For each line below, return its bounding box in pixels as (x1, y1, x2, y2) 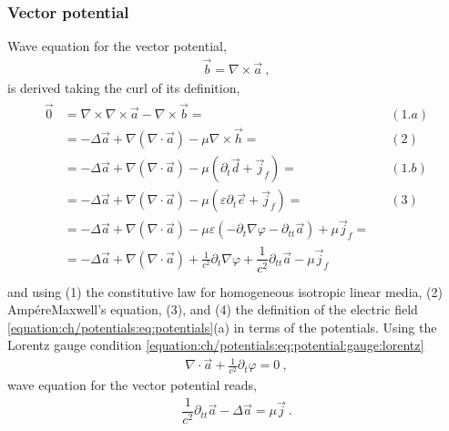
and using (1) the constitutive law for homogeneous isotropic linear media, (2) (7, 282, 443, 301)
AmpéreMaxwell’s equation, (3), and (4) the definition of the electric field (7, 300, 418, 319)
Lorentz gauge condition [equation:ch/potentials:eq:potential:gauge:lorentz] (7, 335, 424, 354)
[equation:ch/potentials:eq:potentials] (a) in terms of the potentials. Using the (7, 317, 437, 336)
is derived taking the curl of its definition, (7, 78, 240, 97)
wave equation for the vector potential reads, (7, 375, 257, 395)
